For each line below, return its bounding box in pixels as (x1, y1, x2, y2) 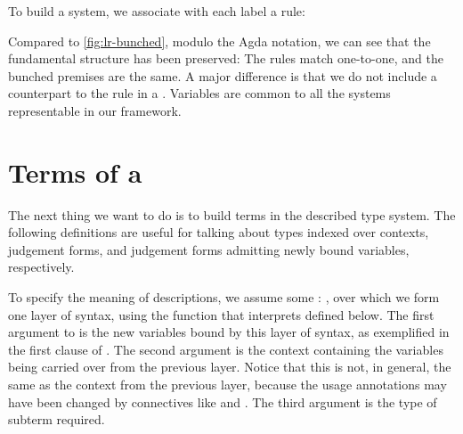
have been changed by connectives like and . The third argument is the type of (8, 392, 437, 411)
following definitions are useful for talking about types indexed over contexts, (8, 223, 429, 242)
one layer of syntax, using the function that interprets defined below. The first (8, 305, 435, 323)
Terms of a (8, 153, 142, 190)
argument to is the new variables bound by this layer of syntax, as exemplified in (8, 323, 450, 341)
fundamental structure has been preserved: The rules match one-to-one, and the (8, 49, 443, 68)
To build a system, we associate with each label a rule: (8, 2, 305, 20)
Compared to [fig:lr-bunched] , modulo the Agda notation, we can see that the (8, 31, 431, 50)
